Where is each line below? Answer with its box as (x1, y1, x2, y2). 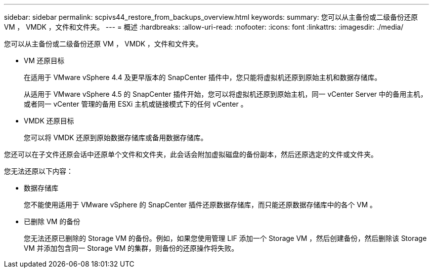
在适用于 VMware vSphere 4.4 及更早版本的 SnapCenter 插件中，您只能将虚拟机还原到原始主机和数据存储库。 (24, 73, 382, 81)
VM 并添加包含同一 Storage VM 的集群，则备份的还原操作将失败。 (24, 244, 239, 252)
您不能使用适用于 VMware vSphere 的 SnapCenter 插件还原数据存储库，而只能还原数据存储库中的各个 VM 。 (24, 200, 377, 209)
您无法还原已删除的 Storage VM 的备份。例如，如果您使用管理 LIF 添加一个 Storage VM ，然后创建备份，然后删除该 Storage (24, 234, 427, 242)
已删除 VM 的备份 (24, 217, 81, 226)
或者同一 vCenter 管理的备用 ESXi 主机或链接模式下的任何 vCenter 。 (24, 100, 248, 108)
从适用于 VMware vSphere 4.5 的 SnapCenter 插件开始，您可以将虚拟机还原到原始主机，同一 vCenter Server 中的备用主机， (24, 90, 428, 98)
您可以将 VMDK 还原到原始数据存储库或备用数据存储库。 (24, 133, 208, 142)
